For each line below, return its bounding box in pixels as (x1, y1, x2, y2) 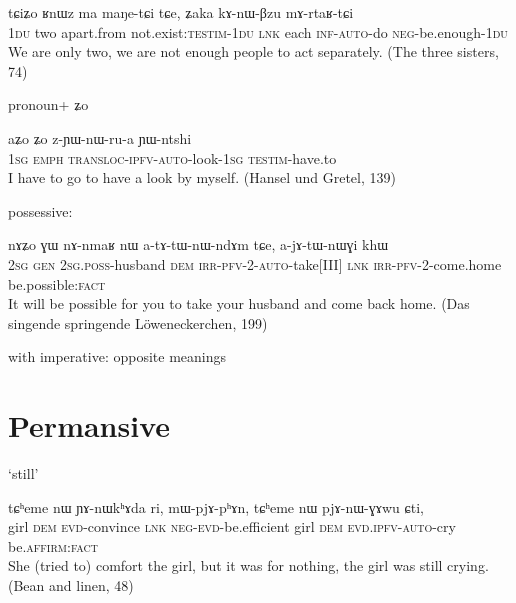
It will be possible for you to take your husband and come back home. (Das (8, 293, 470, 314)
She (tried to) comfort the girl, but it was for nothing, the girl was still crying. (8, 555, 489, 576)
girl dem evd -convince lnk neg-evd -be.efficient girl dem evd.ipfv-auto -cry (8, 516, 456, 537)
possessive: (8, 200, 73, 221)
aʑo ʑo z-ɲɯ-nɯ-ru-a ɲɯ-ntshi (8, 127, 192, 148)
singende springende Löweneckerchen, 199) (8, 312, 268, 333)
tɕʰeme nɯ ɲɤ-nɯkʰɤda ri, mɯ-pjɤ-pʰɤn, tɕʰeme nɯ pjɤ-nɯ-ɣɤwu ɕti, (8, 496, 424, 517)
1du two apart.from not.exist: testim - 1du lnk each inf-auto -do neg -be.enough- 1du (8, 21, 508, 42)
